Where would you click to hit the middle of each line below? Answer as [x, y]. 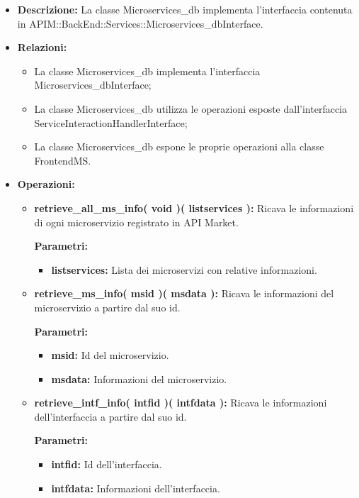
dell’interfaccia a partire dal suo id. [110, 416]
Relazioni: [42, 47]
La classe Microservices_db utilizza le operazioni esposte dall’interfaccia [190, 108]
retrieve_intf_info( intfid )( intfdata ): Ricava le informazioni [181, 403]
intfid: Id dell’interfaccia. [107, 464]
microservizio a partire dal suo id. [107, 307]
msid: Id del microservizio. [110, 355]
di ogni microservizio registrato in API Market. [136, 222]
